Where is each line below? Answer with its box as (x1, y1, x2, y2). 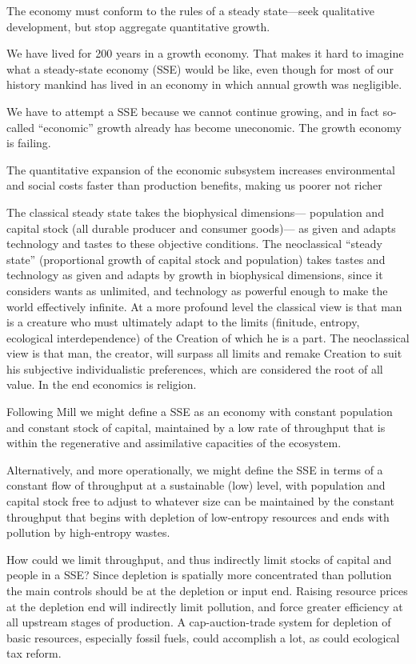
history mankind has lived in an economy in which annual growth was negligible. (6, 76, 402, 93)
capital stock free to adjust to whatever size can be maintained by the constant (6, 493, 394, 510)
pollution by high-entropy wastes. (6, 524, 170, 541)
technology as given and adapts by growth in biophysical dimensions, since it (6, 266, 383, 283)
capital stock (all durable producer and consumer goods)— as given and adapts (6, 219, 396, 236)
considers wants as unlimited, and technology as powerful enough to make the (6, 282, 388, 298)
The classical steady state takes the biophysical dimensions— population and (6, 203, 384, 220)
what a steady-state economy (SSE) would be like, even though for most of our (6, 60, 394, 77)
